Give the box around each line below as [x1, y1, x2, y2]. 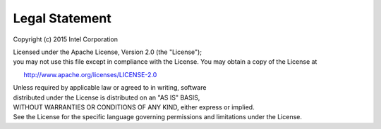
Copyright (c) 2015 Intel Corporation [13, 35, 118, 43]
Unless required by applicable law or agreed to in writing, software [13, 83, 207, 92]
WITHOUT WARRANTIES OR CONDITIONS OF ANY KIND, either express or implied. [13, 102, 255, 111]
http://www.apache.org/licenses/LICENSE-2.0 [23, 70, 157, 79]
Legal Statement [13, 11, 112, 26]
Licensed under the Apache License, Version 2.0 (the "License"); [13, 48, 202, 56]
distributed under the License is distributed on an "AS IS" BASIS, [13, 93, 200, 102]
